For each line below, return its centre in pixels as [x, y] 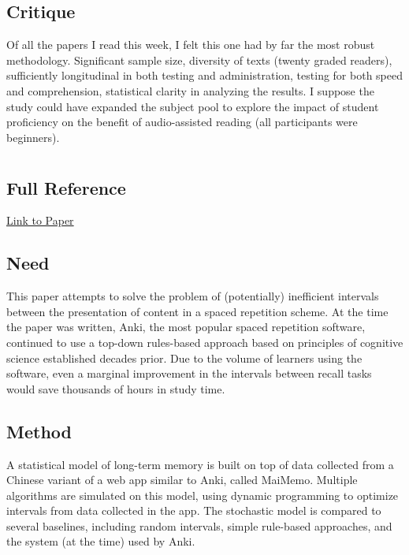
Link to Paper [40, 220]
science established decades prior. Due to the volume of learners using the [184, 358]
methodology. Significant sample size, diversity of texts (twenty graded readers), [199, 60]
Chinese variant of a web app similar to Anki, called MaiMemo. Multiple [182, 480]
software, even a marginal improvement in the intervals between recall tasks [189, 373]
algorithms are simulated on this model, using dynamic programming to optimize [203, 495]
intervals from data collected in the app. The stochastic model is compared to [194, 510]
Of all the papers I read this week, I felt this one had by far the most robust [191, 45]
